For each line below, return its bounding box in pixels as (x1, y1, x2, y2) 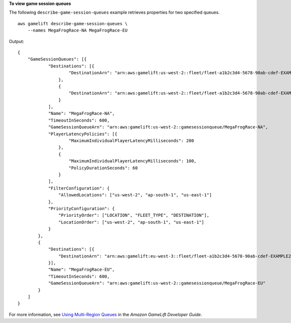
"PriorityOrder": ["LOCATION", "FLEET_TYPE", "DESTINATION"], (58, 212, 210, 218)
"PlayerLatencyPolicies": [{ (48, 131, 117, 137)
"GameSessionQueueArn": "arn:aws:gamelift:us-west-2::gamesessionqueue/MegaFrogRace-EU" (48, 280, 266, 286)
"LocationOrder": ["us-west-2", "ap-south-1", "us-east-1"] (58, 219, 205, 225)
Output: (9, 38, 24, 44)
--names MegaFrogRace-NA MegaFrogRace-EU (27, 28, 128, 33)
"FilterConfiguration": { (48, 185, 110, 191)
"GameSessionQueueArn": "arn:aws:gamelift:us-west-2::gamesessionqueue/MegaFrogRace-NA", (48, 124, 269, 130)
